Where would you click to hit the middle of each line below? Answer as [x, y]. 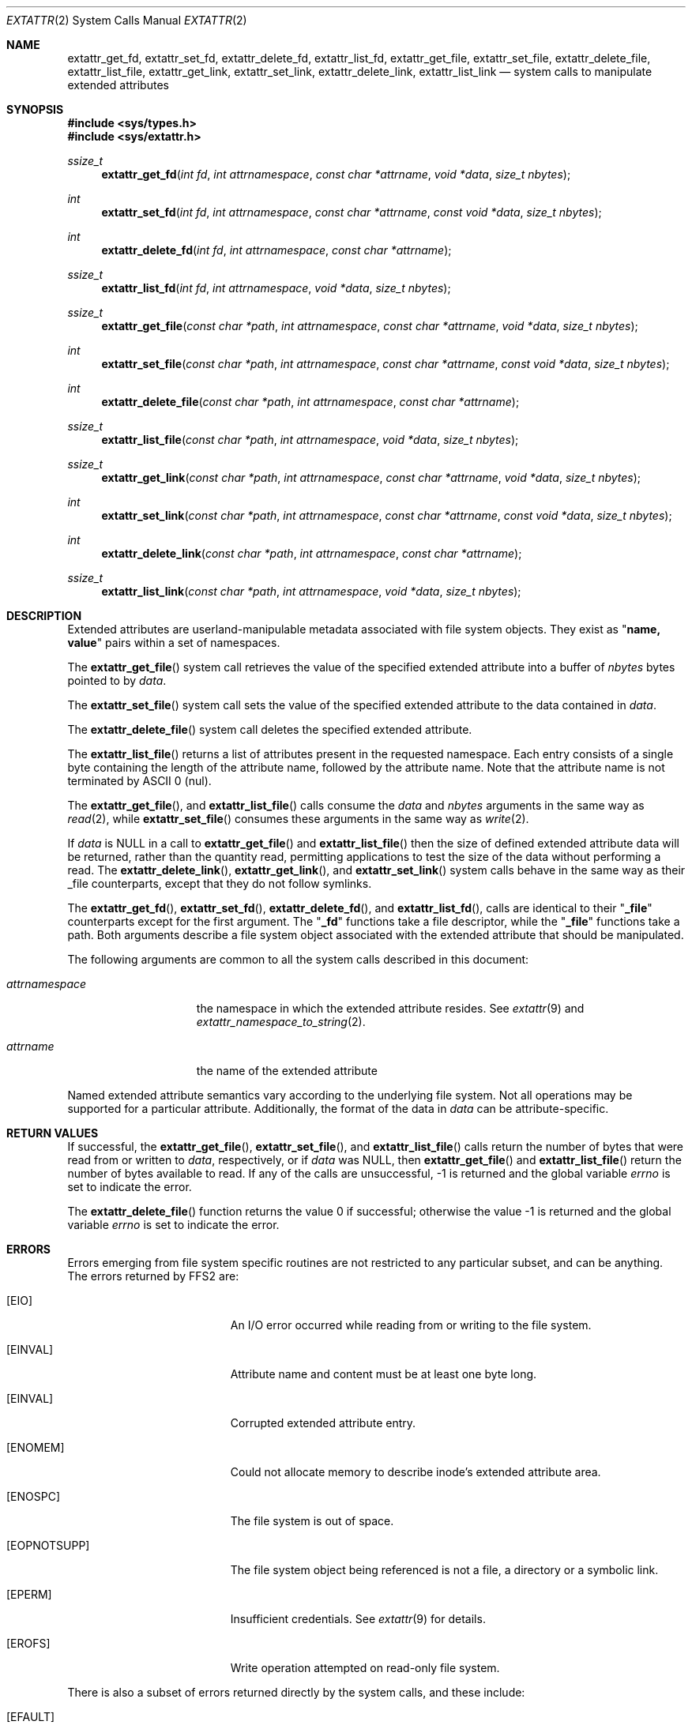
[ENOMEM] [36, 1447]
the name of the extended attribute [287, 1071]
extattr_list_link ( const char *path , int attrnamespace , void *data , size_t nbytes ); [311, 591]
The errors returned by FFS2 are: [153, 1276]
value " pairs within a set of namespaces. [174, 643]
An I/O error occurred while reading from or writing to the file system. [411, 1325]
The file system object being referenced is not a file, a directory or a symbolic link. [444, 1570]
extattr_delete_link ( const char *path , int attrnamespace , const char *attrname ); [312, 553]
